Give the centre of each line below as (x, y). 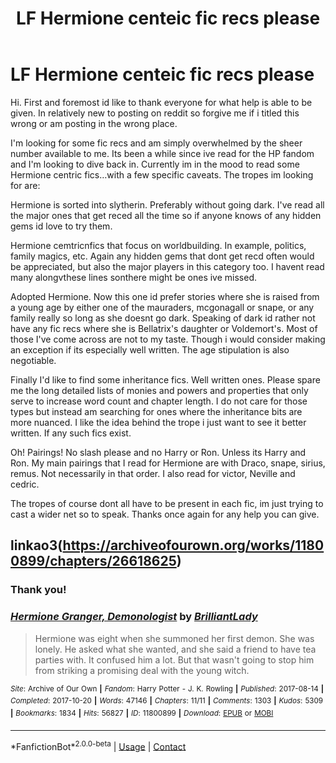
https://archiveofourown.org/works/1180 (193, 545)
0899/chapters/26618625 (93, 561)
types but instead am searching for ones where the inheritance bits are (156, 411)
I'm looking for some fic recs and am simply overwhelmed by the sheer (156, 143)
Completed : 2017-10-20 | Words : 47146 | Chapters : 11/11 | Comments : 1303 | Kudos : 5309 (167, 701)
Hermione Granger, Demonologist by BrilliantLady (134, 617)
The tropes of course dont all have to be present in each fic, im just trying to (167, 503)
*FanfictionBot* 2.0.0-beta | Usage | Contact (98, 745)
